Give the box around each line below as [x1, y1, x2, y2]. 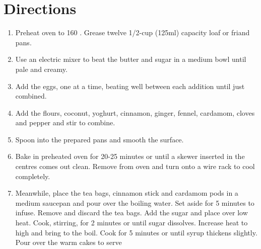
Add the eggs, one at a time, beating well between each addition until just [15, 80, 245, 91]
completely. [15, 171, 50, 181]
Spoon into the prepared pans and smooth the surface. [15, 134, 184, 144]
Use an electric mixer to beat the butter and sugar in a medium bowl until [15, 54, 246, 64]
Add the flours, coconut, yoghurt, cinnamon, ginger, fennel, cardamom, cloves [15, 107, 255, 118]
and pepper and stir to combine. [15, 117, 115, 128]
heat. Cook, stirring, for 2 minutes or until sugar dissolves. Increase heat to [15, 217, 248, 228]
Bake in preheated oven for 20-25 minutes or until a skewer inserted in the [15, 151, 245, 161]
